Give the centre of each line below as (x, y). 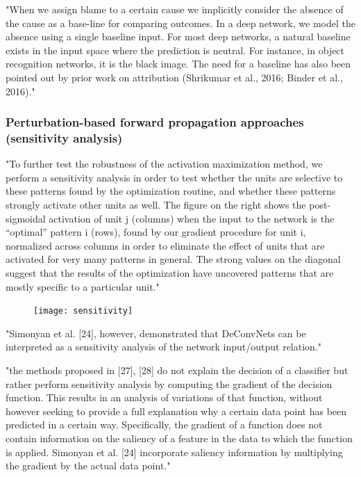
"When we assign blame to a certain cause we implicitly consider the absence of (175, 9)
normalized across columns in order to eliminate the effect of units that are (165, 245)
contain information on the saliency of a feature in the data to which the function (179, 438)
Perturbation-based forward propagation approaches (155, 122)
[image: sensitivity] (83, 311)
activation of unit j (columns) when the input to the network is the (192, 218)
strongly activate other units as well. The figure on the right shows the (156, 205)
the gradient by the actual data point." (88, 466)
